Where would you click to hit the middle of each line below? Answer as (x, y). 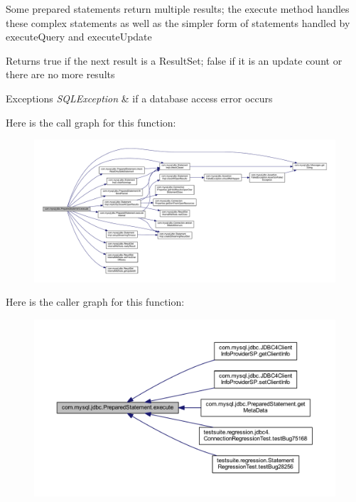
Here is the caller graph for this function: (95, 302)
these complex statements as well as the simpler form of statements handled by (178, 22)
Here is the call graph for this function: (91, 122)
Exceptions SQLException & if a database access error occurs (139, 98)
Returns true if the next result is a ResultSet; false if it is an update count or (174, 60)
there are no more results (60, 74)
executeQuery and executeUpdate (79, 37)
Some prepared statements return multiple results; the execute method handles (178, 9)
